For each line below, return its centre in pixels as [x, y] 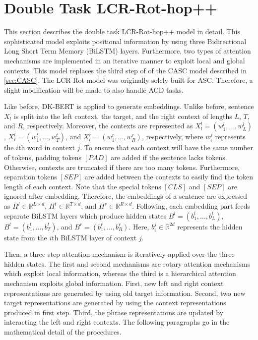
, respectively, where [172, 137]
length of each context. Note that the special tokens [83, 186]
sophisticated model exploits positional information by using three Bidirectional [125, 41]
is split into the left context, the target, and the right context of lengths [123, 116]
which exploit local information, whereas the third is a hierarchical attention [120, 273]
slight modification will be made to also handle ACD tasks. [94, 89]
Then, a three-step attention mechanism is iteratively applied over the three [119, 254]
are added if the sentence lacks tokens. [169, 157]
